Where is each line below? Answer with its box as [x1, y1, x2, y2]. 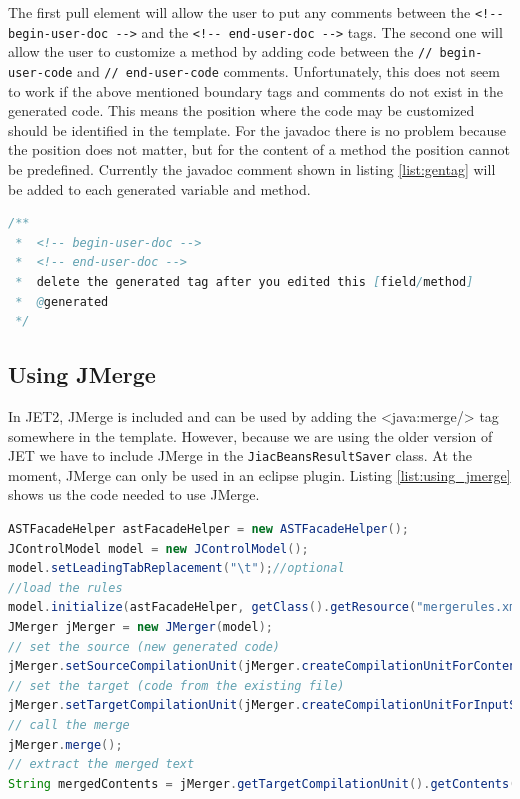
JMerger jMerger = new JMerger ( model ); [8, 619, 273, 634]
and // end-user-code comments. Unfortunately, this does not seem [77, 60, 500, 81]
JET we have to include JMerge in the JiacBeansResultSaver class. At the [8, 445, 472, 466]
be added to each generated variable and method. [8, 178, 311, 199]
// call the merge [8, 717, 130, 732]
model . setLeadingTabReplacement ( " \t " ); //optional [8, 561, 345, 576]
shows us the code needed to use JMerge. [8, 484, 260, 505]
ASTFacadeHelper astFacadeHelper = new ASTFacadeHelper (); [8, 521, 409, 536]
